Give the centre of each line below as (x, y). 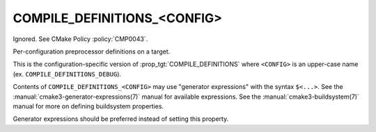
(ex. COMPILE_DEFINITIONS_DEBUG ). (67, 74)
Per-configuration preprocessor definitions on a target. (92, 51)
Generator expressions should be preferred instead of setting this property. (121, 119)
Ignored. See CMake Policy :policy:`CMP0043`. (80, 39)
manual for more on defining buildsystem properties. (88, 106)
